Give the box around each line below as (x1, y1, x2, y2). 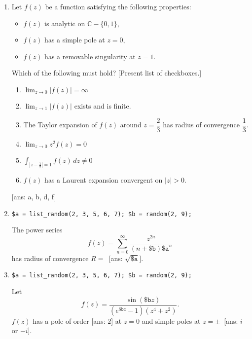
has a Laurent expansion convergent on (44, 175, 163, 185)
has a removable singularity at (44, 51, 136, 61)
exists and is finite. (74, 100, 131, 111)
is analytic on (44, 18, 85, 28)
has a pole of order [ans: (33, 315, 106, 326)
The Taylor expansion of (23, 119, 97, 130)
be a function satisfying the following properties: (45, 1, 191, 11)
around (120, 119, 142, 130)
